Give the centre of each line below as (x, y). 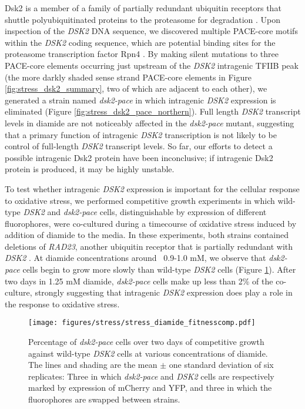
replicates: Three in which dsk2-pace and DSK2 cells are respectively (151, 376)
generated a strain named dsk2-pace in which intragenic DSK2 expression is (140, 100)
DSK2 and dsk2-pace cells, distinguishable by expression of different (145, 212)
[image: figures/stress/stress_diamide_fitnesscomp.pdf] (142, 323)
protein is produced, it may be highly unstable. (90, 169)
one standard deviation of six (221, 365)
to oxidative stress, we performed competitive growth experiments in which (140, 200)
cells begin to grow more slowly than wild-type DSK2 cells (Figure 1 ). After (159, 269)
